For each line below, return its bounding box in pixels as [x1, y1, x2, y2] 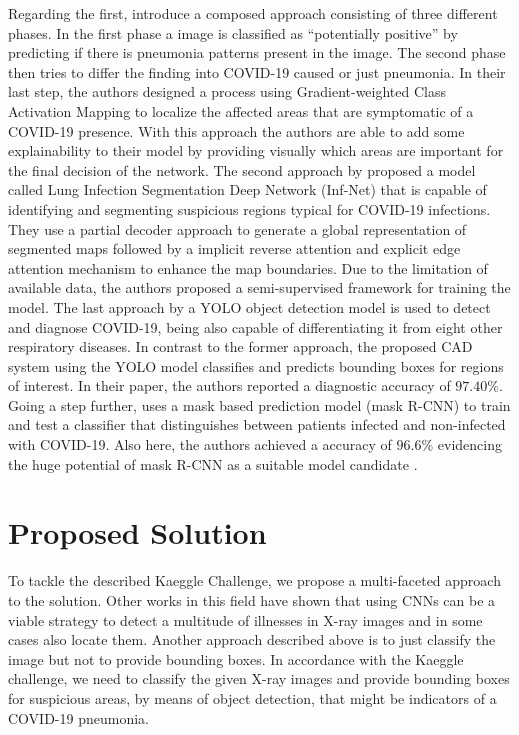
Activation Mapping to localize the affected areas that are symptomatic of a [8, 100, 474, 121]
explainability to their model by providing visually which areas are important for [8, 140, 504, 161]
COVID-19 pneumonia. [8, 707, 149, 728]
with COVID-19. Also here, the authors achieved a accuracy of [8, 434, 392, 455]
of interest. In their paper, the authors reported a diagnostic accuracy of [8, 375, 451, 396]
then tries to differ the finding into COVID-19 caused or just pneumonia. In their [8, 61, 506, 82]
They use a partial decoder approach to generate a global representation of [8, 218, 467, 239]
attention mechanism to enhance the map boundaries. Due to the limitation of [8, 257, 488, 278]
